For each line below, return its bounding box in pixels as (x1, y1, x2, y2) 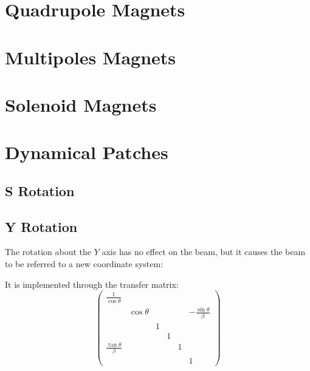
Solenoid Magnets (5, 92, 157, 117)
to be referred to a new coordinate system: (5, 257, 164, 270)
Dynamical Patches (5, 140, 168, 165)
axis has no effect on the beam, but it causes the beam (102, 245, 306, 258)
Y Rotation (5, 217, 78, 236)
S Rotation (5, 181, 75, 200)
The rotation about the (5, 245, 92, 258)
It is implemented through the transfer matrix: (5, 277, 179, 290)
